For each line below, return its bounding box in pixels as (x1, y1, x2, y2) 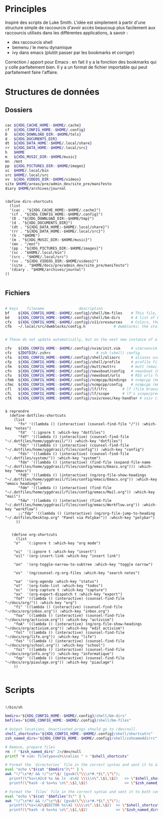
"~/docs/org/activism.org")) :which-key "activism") (5, 617, 114, 622)
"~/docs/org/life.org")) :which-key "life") (5, 634, 97, 639)
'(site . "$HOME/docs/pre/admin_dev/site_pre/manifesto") (9, 263, 130, 268)
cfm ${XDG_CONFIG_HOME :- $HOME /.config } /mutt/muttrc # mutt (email (5, 364, 160, 369)
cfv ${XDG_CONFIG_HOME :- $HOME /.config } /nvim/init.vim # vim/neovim (5, 346, 158, 351)
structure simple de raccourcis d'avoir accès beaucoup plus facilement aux (5, 24, 156, 30)
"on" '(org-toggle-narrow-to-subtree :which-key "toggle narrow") (14, 562, 153, 567)
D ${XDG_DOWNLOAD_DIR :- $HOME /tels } (5, 132, 81, 137)
